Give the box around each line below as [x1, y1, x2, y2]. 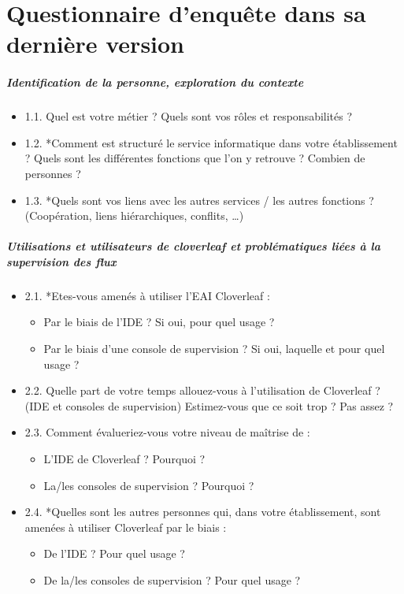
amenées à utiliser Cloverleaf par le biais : [24, 518, 227, 535]
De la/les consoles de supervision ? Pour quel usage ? [43, 571, 301, 588]
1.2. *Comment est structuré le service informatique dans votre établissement [24, 134, 398, 150]
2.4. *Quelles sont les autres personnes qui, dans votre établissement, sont [24, 503, 381, 520]
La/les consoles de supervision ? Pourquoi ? [43, 477, 254, 493]
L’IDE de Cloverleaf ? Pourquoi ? [43, 451, 206, 466]
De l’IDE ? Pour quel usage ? [43, 545, 185, 562]
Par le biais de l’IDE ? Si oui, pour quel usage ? [43, 314, 275, 330]
